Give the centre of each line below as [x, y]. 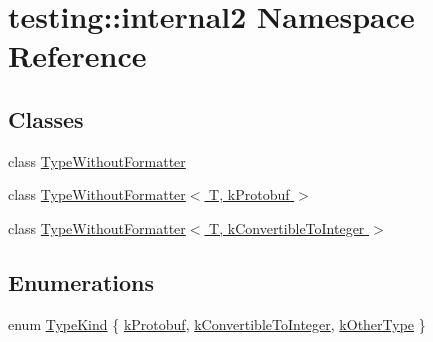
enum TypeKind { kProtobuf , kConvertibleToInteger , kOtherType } [217, 323]
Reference [77, 55]
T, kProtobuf [249, 194]
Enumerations [81, 281]
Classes [46, 118]
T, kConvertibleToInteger [287, 227]
